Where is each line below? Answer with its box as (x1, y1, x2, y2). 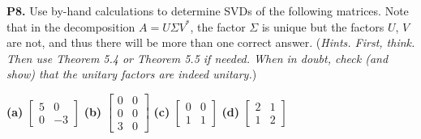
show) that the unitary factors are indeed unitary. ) (6, 65, 257, 82)
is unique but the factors (261, 18, 384, 35)
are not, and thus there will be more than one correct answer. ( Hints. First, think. (6, 34, 415, 51)
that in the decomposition (6, 18, 135, 35)
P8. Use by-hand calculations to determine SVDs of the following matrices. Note (6, 2, 409, 19)
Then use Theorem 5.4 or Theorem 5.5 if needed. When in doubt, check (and (6, 49, 389, 66)
